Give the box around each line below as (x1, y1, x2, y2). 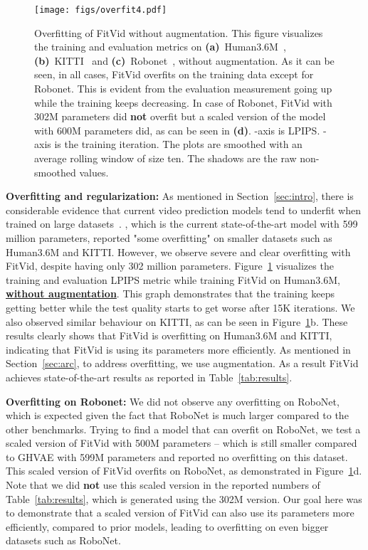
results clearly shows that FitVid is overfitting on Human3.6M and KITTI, (6, 328, 332, 343)
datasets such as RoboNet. (6, 533, 121, 548)
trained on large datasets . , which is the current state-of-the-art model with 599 (6, 216, 358, 231)
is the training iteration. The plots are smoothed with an (54, 137, 303, 152)
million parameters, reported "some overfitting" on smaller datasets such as (6, 230, 332, 245)
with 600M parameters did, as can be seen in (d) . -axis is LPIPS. (34, 122, 320, 137)
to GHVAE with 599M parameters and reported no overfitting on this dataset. (6, 449, 348, 464)
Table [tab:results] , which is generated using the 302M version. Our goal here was (6, 491, 362, 506)
